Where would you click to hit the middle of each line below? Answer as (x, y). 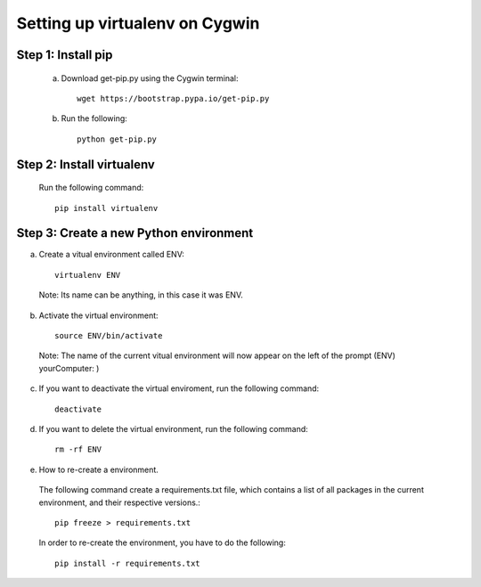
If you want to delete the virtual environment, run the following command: (174, 428)
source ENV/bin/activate (109, 335)
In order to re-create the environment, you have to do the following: (163, 542)
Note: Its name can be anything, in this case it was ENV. (141, 295)
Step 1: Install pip (65, 55)
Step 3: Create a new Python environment (135, 233)
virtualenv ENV (88, 275)
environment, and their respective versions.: (119, 502)
